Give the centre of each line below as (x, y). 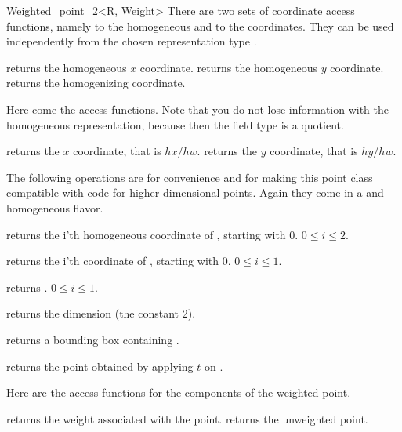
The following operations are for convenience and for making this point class (190, 177)
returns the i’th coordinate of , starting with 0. (119, 261)
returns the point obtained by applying (100, 366)
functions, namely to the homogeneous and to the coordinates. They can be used (200, 25)
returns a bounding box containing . (93, 339)
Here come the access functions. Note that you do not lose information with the (198, 109)
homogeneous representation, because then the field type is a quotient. (175, 124)
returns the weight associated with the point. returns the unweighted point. (187, 418)
